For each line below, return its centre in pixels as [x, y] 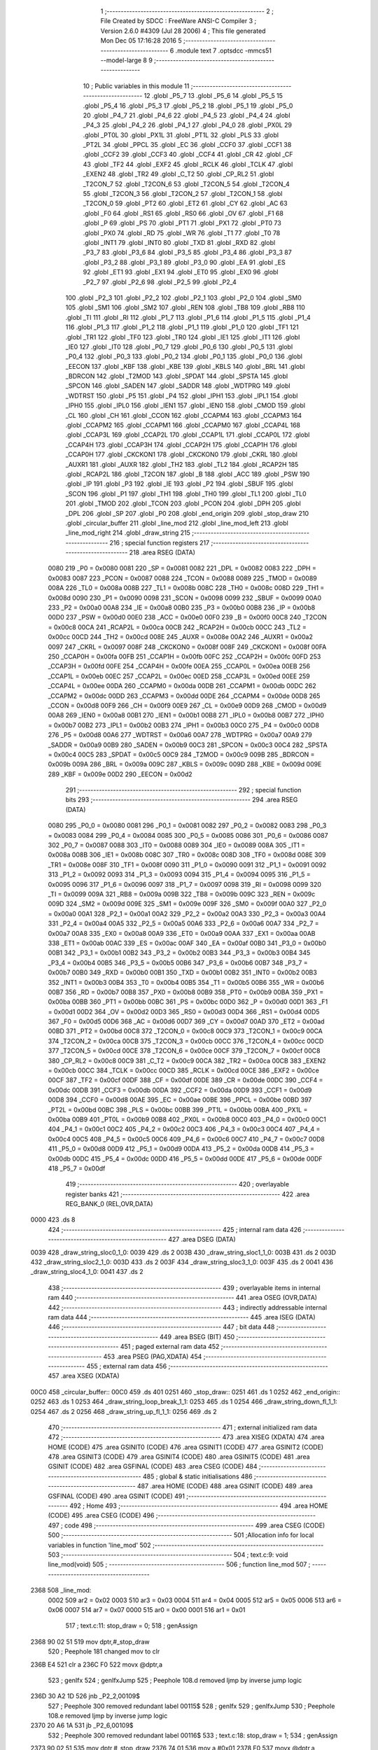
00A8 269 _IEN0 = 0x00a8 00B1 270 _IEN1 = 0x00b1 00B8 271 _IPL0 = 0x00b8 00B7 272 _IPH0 [186, 715]
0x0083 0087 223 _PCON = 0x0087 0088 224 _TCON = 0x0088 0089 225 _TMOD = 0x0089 [183, 578]
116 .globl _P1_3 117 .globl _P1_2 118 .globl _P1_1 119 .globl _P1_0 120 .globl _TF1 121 [182, 327]
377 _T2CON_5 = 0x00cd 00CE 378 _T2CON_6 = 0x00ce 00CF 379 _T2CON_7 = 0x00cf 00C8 [184, 1051]
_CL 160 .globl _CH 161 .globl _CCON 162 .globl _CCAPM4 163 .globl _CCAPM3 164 [184, 415]
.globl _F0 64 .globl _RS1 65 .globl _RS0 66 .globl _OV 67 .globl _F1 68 [183, 213]
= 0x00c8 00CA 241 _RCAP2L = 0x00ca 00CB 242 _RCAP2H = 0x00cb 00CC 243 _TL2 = [177, 627]
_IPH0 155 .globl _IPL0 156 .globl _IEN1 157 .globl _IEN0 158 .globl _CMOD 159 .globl [185, 405]
